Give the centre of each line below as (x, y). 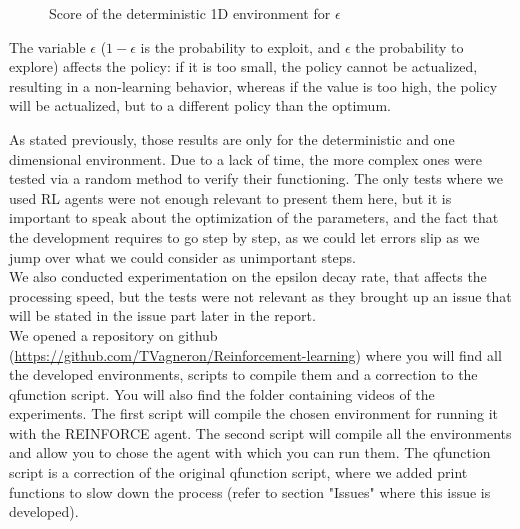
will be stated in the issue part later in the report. (162, 315)
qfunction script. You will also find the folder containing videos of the (222, 393)
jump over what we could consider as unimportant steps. (182, 256)
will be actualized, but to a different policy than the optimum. (200, 105)
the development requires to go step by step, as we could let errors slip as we (244, 236)
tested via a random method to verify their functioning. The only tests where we (256, 178)
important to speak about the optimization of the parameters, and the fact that (254, 217)
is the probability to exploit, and (240, 46)
